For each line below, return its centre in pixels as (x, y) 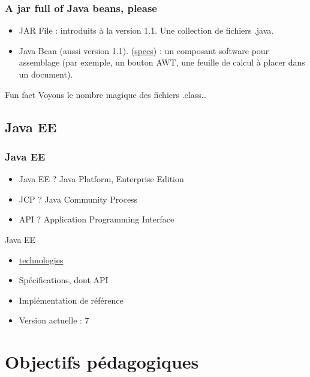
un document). (46, 74)
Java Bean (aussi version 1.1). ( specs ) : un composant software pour (144, 50)
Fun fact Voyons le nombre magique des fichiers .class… (106, 94)
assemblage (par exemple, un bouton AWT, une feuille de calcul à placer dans (162, 62)
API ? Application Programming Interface (97, 219)
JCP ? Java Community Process (78, 199)
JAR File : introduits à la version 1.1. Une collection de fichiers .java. (146, 30)
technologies (41, 259)
